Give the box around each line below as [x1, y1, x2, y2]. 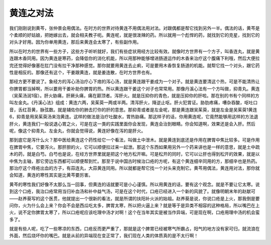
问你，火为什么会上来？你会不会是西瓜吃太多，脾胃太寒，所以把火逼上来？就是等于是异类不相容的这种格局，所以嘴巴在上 [9, 202, 260, 208]
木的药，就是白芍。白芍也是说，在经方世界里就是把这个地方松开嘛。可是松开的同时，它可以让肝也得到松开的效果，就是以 [9, 151, 260, 157]
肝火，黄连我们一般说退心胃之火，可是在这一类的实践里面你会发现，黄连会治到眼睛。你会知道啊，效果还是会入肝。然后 [9, 120, 255, 127]
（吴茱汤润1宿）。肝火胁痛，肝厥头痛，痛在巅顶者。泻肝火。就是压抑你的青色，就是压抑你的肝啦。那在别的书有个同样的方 [9, 93, 259, 99]
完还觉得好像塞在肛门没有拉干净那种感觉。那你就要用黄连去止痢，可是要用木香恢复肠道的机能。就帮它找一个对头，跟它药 [9, 62, 260, 68]
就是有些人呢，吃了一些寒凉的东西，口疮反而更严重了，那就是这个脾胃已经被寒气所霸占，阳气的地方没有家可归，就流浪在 [9, 226, 260, 232]
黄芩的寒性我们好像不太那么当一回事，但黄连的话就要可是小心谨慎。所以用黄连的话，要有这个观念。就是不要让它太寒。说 [9, 181, 260, 187]
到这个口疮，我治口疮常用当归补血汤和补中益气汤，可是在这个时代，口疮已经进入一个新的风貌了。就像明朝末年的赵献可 [9, 188, 255, 194]
